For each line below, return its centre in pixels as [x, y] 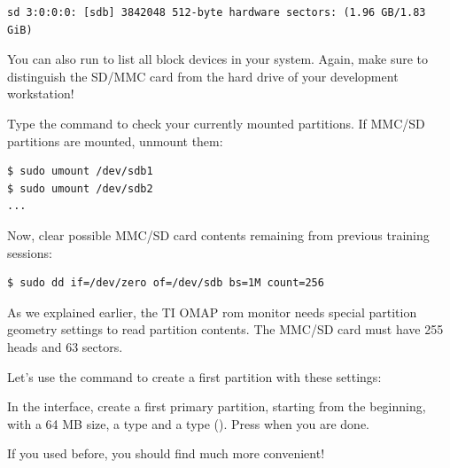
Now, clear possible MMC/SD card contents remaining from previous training [218, 234]
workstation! [41, 94]
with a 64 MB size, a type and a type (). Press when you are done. [188, 423]
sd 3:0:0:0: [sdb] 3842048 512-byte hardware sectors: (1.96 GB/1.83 [217, 12]
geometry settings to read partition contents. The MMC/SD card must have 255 [225, 329]
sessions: [30, 252]
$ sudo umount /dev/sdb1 [80, 172]
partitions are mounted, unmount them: [115, 140]
